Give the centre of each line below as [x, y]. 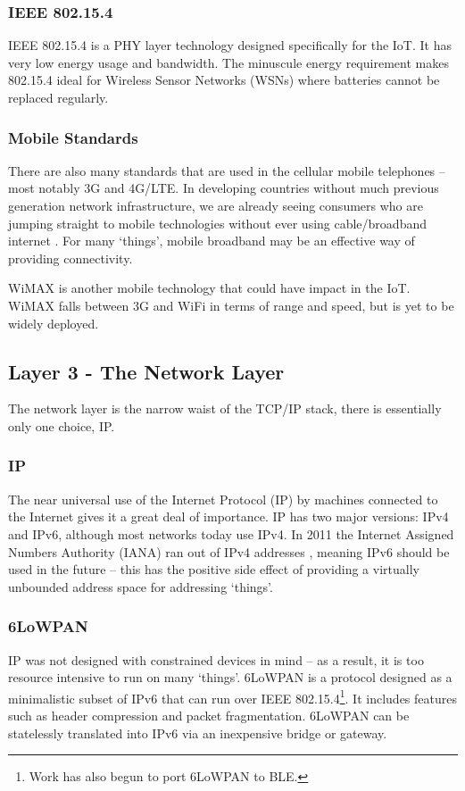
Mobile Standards [73, 137]
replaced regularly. [58, 97]
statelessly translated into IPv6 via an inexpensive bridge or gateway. [198, 733]
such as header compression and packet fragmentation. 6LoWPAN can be [209, 715]
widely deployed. [54, 323]
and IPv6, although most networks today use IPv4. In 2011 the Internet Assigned [231, 533]
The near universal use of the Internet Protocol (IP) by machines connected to [223, 499]
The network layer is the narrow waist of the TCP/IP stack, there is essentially [225, 408]
